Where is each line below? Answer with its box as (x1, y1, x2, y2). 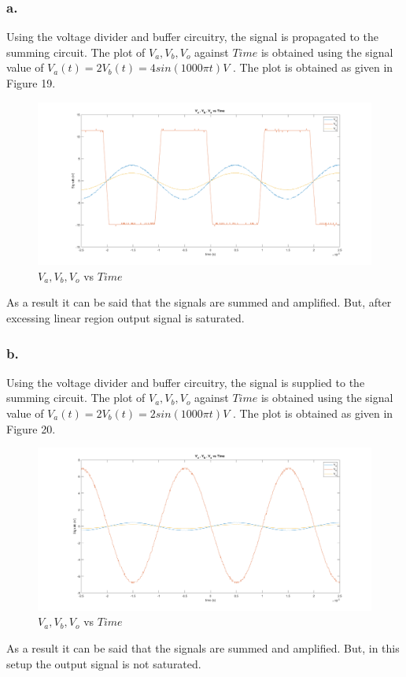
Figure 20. (6, 420, 56, 437)
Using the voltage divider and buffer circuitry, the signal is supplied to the (6, 374, 365, 390)
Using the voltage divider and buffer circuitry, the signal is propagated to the (6, 28, 378, 45)
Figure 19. (6, 75, 56, 91)
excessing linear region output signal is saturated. (6, 309, 245, 325)
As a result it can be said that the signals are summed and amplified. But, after (6, 294, 392, 311)
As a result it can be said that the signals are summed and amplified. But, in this (6, 639, 400, 656)
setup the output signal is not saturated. (6, 655, 201, 671)
